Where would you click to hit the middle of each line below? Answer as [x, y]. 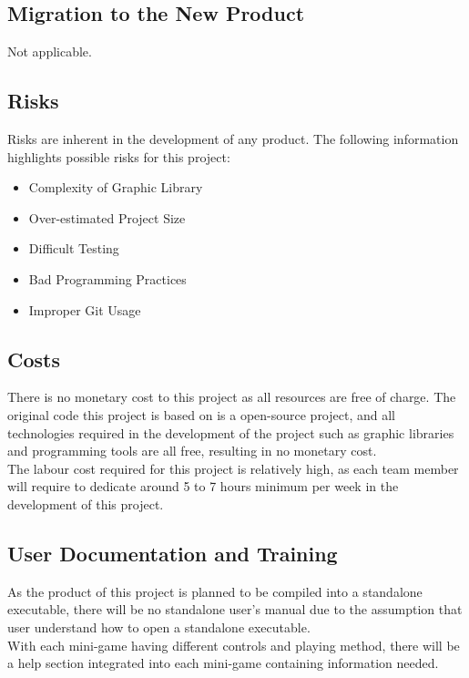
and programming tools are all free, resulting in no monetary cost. [192, 451]
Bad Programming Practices [107, 278]
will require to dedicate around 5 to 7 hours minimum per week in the [203, 486]
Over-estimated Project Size [107, 217]
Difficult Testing [74, 248]
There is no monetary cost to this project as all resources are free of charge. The [232, 397]
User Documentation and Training [173, 553]
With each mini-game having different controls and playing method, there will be [234, 645]
